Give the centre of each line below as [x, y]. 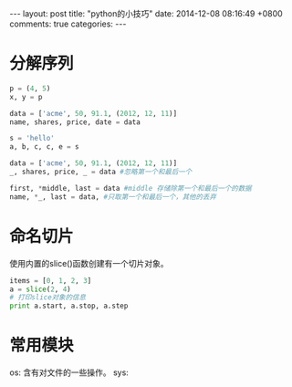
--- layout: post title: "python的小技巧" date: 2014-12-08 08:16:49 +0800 [146, 14]
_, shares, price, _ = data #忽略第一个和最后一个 [101, 172]
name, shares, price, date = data [75, 122]
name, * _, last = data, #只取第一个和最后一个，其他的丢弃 [113, 197]
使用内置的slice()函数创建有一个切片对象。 [89, 263]
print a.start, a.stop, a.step [69, 306]
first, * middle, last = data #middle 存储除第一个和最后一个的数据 [131, 188]
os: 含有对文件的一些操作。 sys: [69, 372]
